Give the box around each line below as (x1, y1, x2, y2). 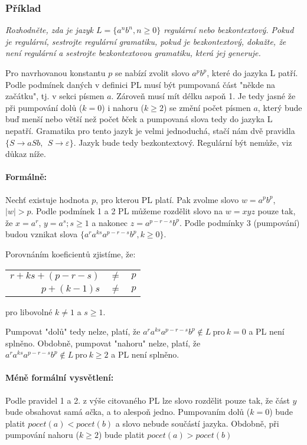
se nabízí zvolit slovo (115, 67, 190, 78)
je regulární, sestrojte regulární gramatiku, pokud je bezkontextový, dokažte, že (5, 35, 286, 47)
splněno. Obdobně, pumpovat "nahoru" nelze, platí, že (5, 336, 201, 349)
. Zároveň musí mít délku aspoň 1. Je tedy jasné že (111, 90, 296, 102)
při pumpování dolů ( (5, 101, 83, 113)
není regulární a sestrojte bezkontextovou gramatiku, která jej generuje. (5, 47, 261, 59)
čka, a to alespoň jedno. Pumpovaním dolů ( (89, 405, 250, 418)
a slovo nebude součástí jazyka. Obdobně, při (115, 417, 279, 429)
